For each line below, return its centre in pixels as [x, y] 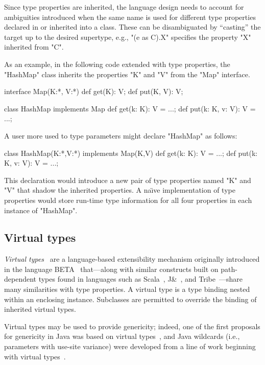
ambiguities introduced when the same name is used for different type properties [130, 17]
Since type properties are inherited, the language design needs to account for [124, 7]
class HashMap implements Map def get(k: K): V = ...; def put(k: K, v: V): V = [130, 108]
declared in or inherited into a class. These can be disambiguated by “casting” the [132, 27]
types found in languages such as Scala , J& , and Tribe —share [141, 279]
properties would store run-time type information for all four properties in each [128, 200]
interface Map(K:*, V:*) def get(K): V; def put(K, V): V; [94, 91]
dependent [20, 279]
